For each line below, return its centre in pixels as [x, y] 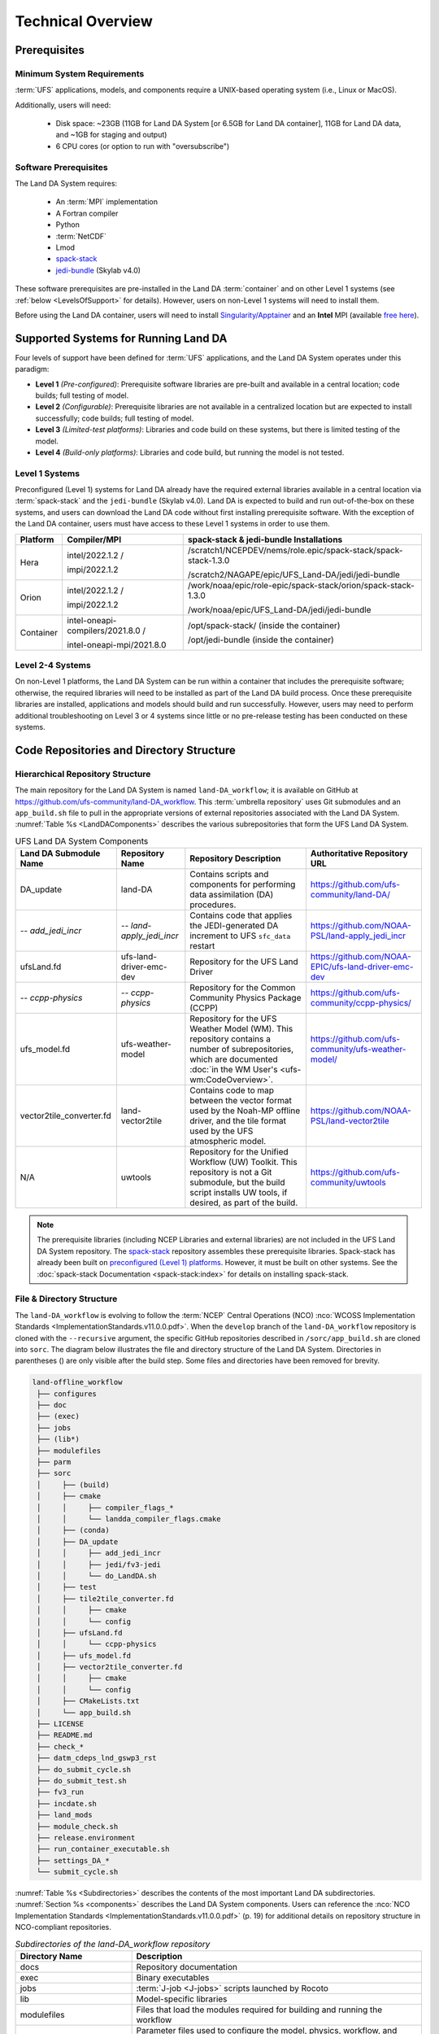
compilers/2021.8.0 [103, 631]
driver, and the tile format [238, 1121]
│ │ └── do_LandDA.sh [97, 1576]
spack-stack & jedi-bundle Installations [265, 539]
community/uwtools [348, 1182]
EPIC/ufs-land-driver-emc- [362, 967]
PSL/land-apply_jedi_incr [358, 936]
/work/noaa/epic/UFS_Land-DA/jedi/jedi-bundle [279, 609]
